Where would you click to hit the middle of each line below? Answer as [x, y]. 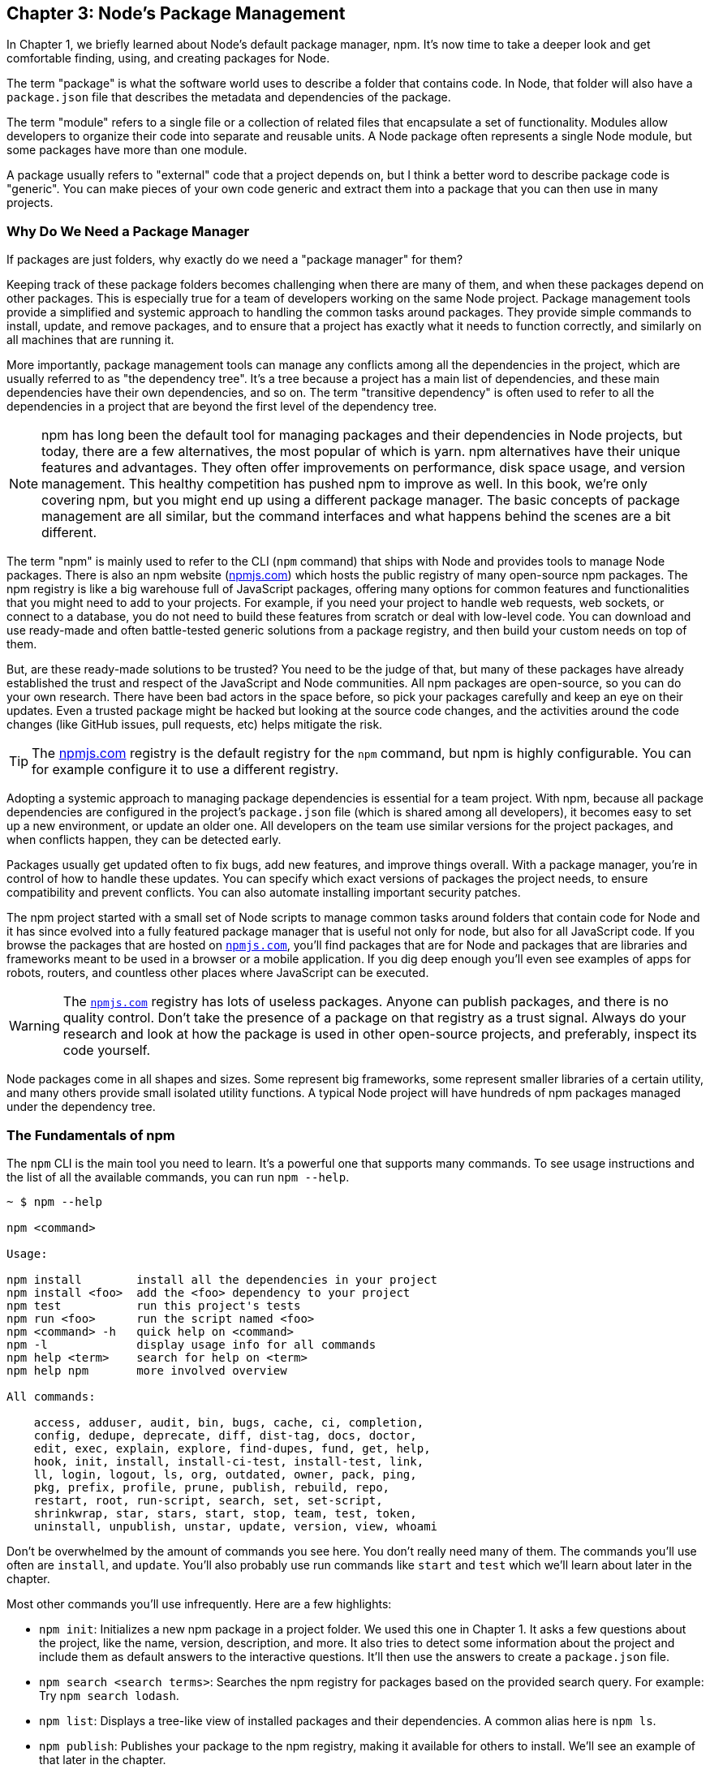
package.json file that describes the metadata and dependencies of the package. [229, 97]
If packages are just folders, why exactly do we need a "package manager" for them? [235, 260]
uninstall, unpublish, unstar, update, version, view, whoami [236, 1526]
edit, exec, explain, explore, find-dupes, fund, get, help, [232, 1448]
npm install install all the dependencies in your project [222, 1279]
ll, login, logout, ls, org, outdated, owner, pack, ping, [225, 1474]
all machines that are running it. [90, 340]
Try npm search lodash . [109, 1695]
